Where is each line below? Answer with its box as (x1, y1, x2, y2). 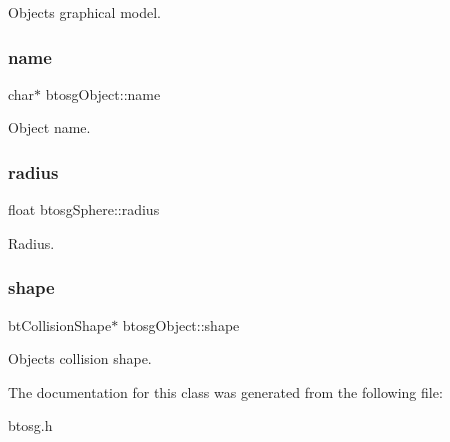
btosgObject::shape (122, 314, 240, 335)
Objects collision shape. (8, 348, 152, 369)
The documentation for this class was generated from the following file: (8, 381, 443, 402)
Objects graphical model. (8, 2, 161, 22)
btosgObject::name (45, 83, 161, 104)
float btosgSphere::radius (8, 199, 160, 220)
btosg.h (8, 415, 53, 436)
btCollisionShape (8, 314, 112, 335)
